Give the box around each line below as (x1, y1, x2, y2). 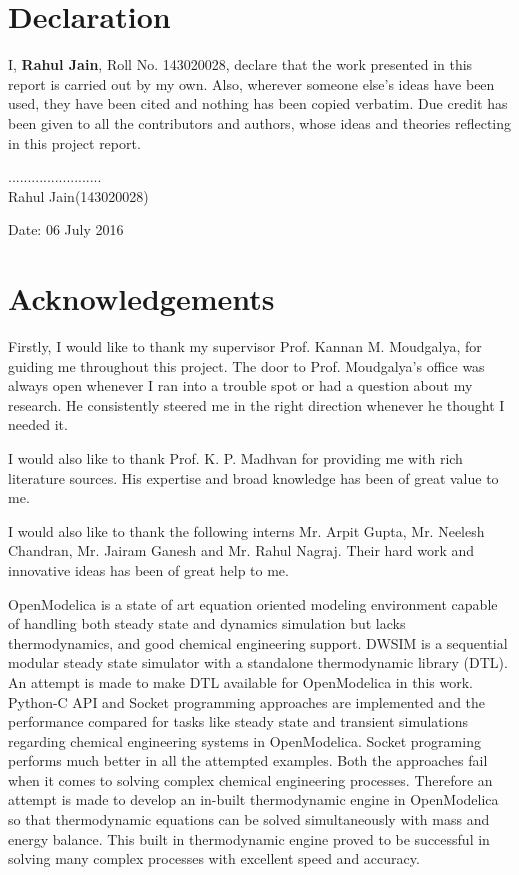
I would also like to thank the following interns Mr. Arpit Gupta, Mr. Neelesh (8, 520, 485, 541)
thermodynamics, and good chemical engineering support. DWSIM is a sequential (8, 632, 508, 653)
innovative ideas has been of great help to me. (8, 559, 289, 580)
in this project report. (8, 132, 141, 153)
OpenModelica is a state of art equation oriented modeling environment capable (8, 593, 498, 614)
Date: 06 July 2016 (8, 219, 124, 240)
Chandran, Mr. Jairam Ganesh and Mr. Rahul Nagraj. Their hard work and (8, 540, 475, 561)
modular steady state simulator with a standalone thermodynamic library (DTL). (8, 652, 508, 673)
